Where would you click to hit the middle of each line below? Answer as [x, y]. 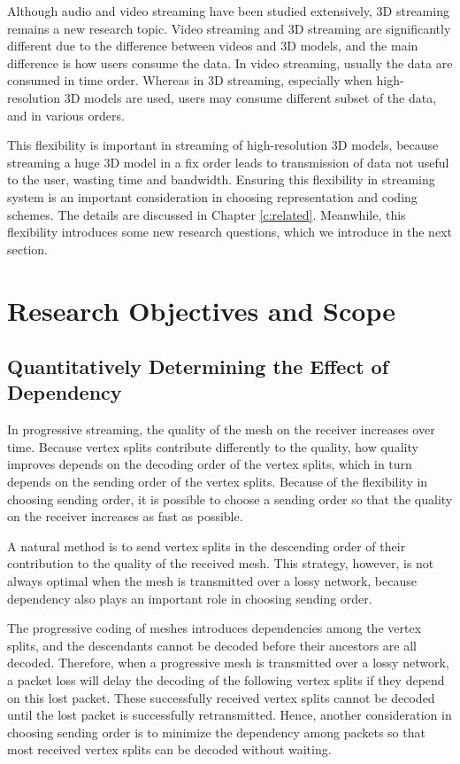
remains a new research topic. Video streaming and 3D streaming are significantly [229, 28]
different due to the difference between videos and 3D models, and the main [213, 46]
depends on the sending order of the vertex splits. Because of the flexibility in [218, 482]
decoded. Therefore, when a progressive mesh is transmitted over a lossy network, [228, 663]
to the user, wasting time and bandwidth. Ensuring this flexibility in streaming [221, 179]
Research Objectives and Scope [201, 310]
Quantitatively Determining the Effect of [198, 366]
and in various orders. [66, 115]
